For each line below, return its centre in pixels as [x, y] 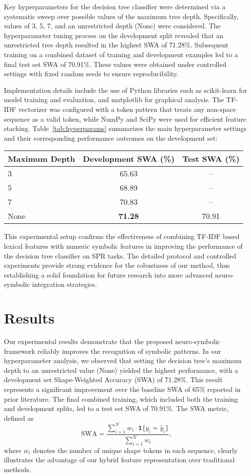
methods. [18, 469]
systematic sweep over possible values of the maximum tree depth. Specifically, [121, 16]
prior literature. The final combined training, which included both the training [121, 399]
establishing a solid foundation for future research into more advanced [108, 274]
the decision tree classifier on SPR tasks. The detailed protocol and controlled [120, 255]
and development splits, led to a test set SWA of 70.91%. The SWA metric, [116, 408]
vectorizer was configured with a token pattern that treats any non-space [127, 109]
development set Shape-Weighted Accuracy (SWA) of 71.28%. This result [113, 379]
